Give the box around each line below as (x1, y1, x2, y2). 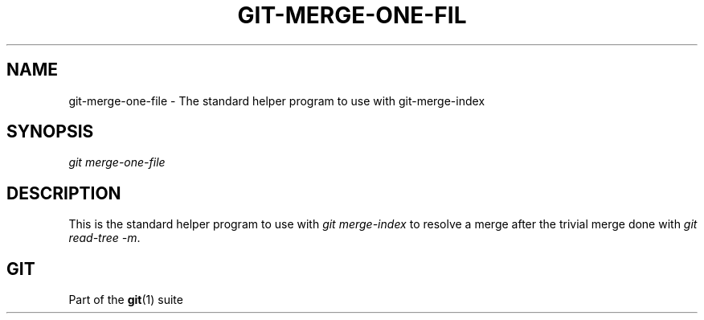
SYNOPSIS (6, 121, 94, 142)
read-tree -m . (68, 231, 141, 245)
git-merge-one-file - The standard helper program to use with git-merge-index (68, 93, 485, 108)
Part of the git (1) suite (68, 293, 183, 307)
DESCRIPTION (6, 183, 121, 203)
